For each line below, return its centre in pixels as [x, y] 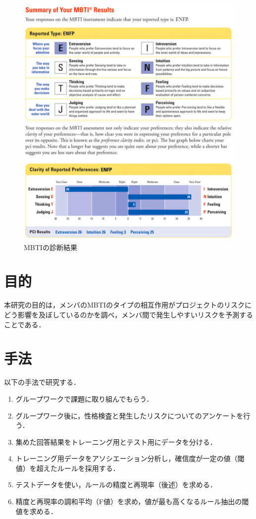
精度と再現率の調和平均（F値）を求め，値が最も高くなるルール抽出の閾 [132, 501]
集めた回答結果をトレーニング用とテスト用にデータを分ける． [116, 441]
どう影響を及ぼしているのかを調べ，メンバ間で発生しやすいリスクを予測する [129, 315]
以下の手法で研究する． [42, 382]
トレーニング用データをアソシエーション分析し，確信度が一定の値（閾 [130, 458]
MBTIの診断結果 [51, 247]
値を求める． [36, 511]
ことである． [25, 324]
